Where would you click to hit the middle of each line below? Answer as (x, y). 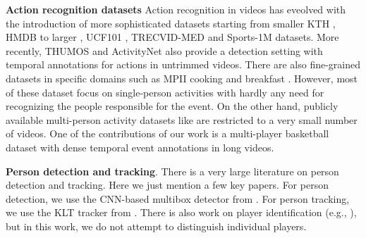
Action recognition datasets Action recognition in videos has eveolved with (176, 9)
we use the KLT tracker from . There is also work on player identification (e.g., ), (181, 212)
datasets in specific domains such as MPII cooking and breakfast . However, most (182, 78)
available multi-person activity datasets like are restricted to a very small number (182, 119)
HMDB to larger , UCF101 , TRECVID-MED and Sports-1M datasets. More (172, 37)
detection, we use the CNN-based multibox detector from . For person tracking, (178, 198)
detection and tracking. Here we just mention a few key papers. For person (167, 185)
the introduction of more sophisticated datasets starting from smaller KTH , (171, 23)
